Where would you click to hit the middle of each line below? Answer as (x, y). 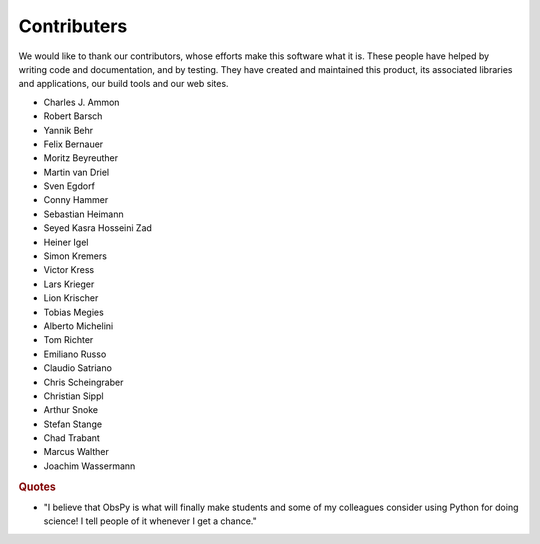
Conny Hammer (76, 200)
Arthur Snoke (71, 410)
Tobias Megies (73, 312)
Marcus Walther (76, 452)
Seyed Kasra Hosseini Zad (97, 228)
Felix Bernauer (73, 144)
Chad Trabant (71, 438)
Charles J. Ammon (81, 102)
